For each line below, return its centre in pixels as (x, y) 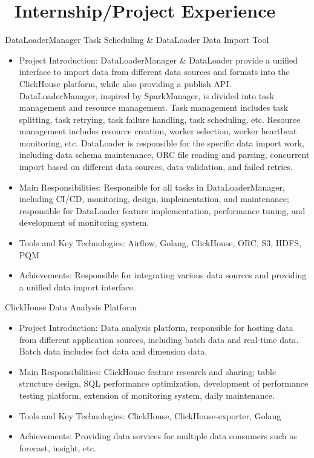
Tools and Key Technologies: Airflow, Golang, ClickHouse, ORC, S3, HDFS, (160, 243)
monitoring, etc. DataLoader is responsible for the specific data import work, (162, 142)
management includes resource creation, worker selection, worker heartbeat (158, 131)
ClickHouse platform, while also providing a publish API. (125, 83)
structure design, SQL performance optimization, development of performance (164, 383)
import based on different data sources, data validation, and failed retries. (156, 167)
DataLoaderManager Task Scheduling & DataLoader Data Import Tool (137, 40)
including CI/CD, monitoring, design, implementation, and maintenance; (154, 199)
